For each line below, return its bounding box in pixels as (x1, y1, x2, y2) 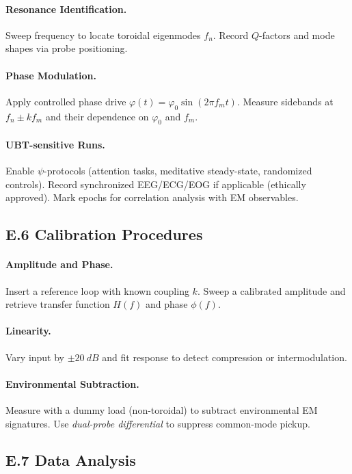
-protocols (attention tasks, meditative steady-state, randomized (44, 163, 312, 178)
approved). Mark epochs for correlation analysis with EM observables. (5, 190, 299, 205)
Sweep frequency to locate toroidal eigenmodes (5, 27, 201, 42)
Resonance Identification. (5, 1, 127, 16)
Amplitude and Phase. (5, 257, 113, 272)
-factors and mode (259, 27, 335, 42)
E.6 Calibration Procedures (5, 224, 203, 245)
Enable (5, 163, 35, 178)
